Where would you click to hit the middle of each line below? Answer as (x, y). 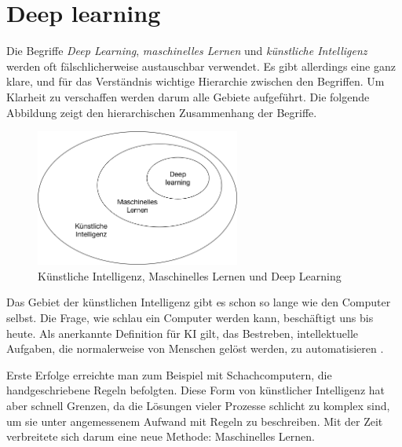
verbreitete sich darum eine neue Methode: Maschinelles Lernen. (161, 436)
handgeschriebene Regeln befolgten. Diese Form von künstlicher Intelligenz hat (196, 390)
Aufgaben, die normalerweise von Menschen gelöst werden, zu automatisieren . (195, 348)
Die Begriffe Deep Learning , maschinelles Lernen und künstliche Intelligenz (187, 51)
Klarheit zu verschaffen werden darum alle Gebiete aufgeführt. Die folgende (188, 96)
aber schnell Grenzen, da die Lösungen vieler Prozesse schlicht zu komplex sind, (198, 405)
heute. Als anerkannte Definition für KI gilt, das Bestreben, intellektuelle (182, 333)
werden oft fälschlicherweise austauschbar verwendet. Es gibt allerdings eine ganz (201, 66)
